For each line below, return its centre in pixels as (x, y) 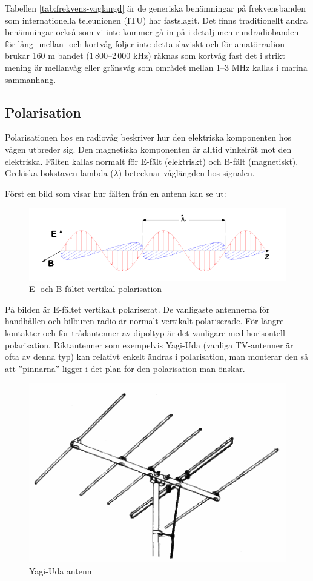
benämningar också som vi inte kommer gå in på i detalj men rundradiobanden (152, 32)
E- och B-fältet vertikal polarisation (96, 289)
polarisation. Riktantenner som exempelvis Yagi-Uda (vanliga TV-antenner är (149, 344)
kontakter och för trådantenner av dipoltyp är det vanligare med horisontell (145, 332)
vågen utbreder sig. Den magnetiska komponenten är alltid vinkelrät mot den (148, 149)
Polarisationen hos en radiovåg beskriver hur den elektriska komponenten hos (148, 137)
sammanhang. (31, 79)
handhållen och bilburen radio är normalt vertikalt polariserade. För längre (144, 321)
